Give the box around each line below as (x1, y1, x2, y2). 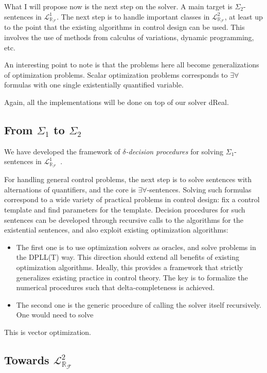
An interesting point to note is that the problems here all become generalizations (4, 59, 259, 70)
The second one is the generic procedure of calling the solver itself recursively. (16, 299, 261, 310)
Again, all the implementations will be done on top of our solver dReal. (4, 97, 229, 108)
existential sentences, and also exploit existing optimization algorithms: (4, 224, 228, 235)
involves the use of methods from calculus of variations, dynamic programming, (4, 32, 254, 43)
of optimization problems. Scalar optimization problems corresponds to (4, 69, 228, 80)
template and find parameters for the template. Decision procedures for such (4, 204, 245, 215)
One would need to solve (16, 309, 94, 320)
